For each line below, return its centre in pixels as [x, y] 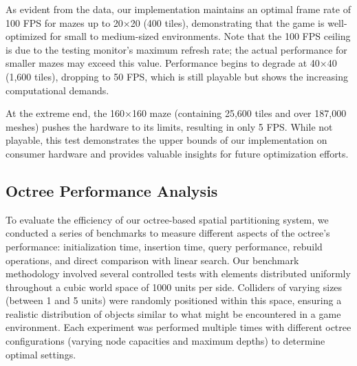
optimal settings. [41, 354]
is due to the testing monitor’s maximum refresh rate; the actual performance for [176, 49]
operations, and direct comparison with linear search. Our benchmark [152, 260]
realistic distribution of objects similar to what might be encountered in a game [173, 313]
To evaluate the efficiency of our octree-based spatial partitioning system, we [167, 219]
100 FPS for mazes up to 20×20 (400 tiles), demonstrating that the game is [165, 22]
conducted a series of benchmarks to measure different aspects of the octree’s [168, 233]
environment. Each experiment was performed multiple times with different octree [178, 327]
